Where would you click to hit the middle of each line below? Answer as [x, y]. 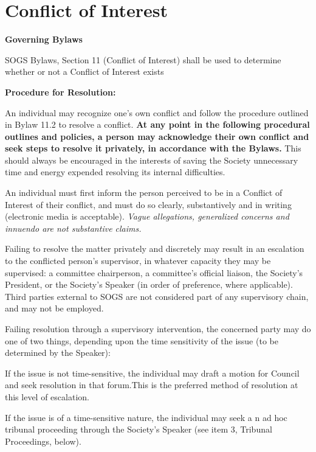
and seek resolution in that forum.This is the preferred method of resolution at [152, 385]
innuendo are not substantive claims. [73, 228]
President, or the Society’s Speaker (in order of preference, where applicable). [149, 284]
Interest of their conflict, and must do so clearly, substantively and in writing [148, 204]
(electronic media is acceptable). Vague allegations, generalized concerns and [147, 216]
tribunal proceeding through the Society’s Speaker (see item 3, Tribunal [139, 429]
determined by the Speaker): [58, 353]
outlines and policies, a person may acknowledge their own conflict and [157, 136]
